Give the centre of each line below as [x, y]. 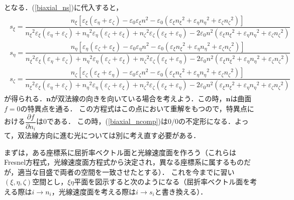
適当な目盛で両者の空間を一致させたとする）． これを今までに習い [126, 172]
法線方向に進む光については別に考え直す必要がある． [113, 135]
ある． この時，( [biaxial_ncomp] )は [111, 121]
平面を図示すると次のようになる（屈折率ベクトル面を [162, 182]
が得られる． [25, 98]
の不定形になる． [207, 121]
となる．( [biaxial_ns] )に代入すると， [64, 7]
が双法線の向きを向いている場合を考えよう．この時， [138, 98]
